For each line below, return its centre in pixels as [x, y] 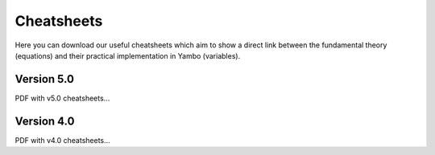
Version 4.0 [45, 121]
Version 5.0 [44, 79]
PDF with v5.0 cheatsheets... [62, 98]
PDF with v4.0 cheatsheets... [62, 140]
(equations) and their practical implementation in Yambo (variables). [128, 55]
